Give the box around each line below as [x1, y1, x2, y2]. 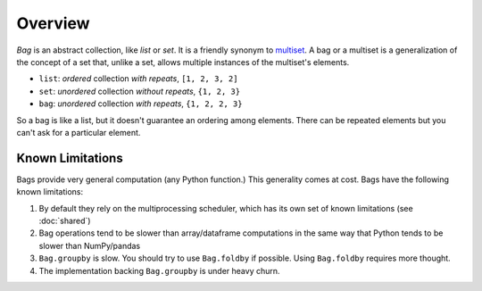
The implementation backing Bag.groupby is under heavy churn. [38, 265, 280, 276]
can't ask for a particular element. [16, 127, 141, 137]
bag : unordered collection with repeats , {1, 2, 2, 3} [38, 98, 243, 109]
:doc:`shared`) [38, 215, 91, 226]
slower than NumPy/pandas [38, 240, 141, 251]
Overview [16, 13, 90, 33]
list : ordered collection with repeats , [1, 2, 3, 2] [38, 73, 238, 84]
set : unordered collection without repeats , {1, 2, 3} [38, 86, 241, 96]
